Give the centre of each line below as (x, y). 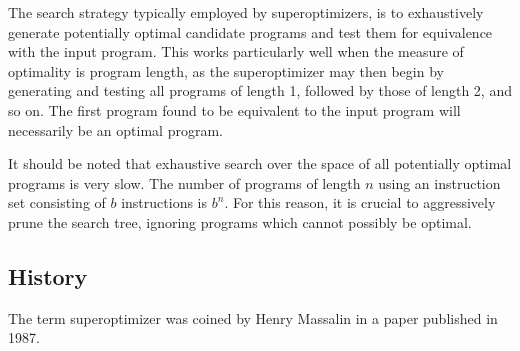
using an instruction (439, 182)
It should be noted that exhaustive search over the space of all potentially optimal (260, 163)
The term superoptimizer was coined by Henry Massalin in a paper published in (253, 317)
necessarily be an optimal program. (115, 129)
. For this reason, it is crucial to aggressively (360, 202)
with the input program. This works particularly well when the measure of (236, 51)
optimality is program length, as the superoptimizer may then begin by (226, 70)
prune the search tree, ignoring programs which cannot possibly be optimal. (240, 221)
